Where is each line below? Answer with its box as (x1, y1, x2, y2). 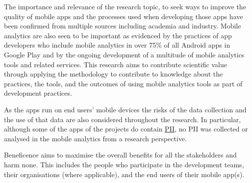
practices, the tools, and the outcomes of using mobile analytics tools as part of (4, 78, 243, 88)
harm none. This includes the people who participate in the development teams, (4, 159, 244, 169)
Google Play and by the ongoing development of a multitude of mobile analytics (4, 49, 245, 59)
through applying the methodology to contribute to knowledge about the (4, 69, 223, 79)
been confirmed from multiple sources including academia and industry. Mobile (4, 21, 241, 31)
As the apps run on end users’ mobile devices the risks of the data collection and (4, 104, 247, 114)
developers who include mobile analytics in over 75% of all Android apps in (4, 40, 230, 50)
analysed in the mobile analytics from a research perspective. (4, 133, 187, 143)
